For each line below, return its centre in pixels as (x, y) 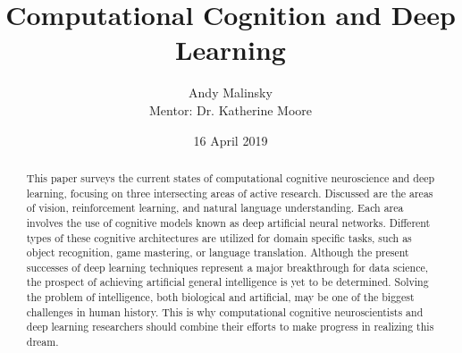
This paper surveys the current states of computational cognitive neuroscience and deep (231, 177)
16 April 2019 (231, 140)
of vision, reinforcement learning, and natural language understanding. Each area (215, 208)
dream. (42, 342)
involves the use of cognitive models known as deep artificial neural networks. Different (228, 222)
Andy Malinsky (231, 92)
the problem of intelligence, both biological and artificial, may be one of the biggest (220, 297)
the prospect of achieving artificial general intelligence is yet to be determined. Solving (227, 282)
